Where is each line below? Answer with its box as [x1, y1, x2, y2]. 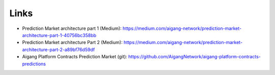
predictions [22, 61, 46, 67]
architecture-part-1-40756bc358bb [22, 32, 97, 38]
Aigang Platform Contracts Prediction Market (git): [22, 54, 127, 60]
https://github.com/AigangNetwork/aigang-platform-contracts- [128, 54, 261, 60]
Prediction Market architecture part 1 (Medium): [22, 25, 122, 31]
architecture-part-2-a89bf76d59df [22, 46, 95, 53]
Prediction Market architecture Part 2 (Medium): [22, 40, 123, 46]
